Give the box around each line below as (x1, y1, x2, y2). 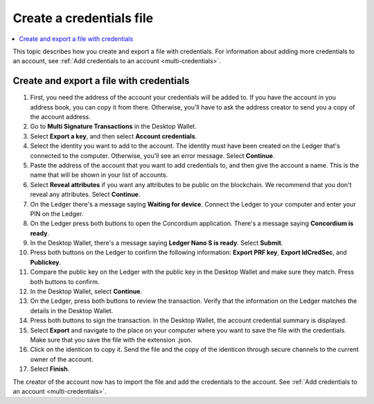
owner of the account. (30, 355, 93, 363)
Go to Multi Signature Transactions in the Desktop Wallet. (30, 122, 197, 131)
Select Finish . (30, 365, 70, 374)
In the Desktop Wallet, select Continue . (30, 288, 143, 296)
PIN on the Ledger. (30, 209, 84, 218)
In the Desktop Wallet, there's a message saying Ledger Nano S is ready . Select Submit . (30, 239, 283, 247)
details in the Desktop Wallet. (30, 306, 114, 315)
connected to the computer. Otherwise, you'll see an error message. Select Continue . (30, 151, 275, 159)
